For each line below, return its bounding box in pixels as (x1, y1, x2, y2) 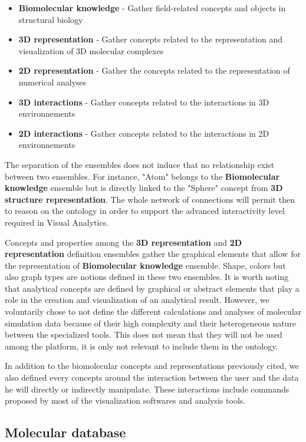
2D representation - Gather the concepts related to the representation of (18, 64, 290, 77)
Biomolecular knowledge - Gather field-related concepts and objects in (18, 2, 286, 14)
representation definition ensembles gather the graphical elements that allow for (5, 248, 301, 260)
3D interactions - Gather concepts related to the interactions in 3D (18, 95, 269, 108)
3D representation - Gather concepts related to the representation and (18, 33, 283, 45)
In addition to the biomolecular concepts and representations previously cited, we (5, 359, 299, 372)
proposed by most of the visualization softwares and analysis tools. (5, 394, 246, 407)
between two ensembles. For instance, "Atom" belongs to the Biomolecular (5, 170, 280, 182)
